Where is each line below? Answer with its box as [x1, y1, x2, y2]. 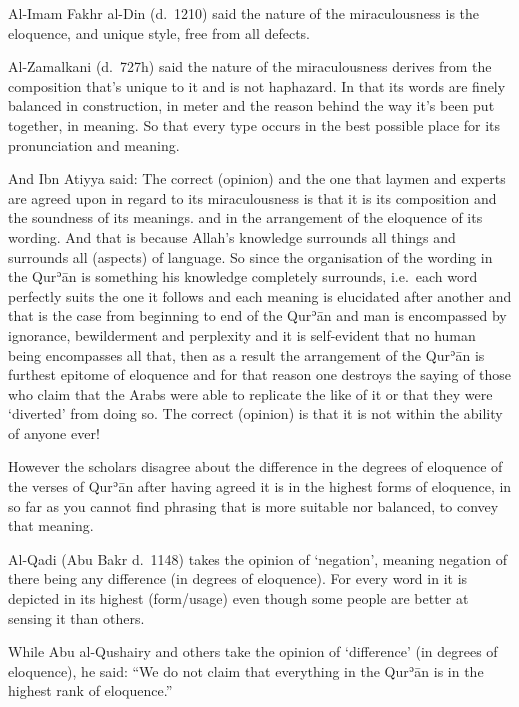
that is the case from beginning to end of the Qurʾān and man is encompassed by [8, 305, 507, 326]
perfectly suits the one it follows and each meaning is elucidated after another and [8, 285, 512, 306]
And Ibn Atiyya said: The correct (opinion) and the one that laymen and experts [8, 168, 506, 189]
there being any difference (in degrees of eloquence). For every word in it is [8, 568, 468, 589]
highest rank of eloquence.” [8, 680, 173, 701]
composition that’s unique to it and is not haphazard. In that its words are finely [8, 75, 506, 96]
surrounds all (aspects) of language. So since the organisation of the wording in [8, 246, 493, 267]
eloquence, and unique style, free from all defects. [8, 22, 311, 43]
